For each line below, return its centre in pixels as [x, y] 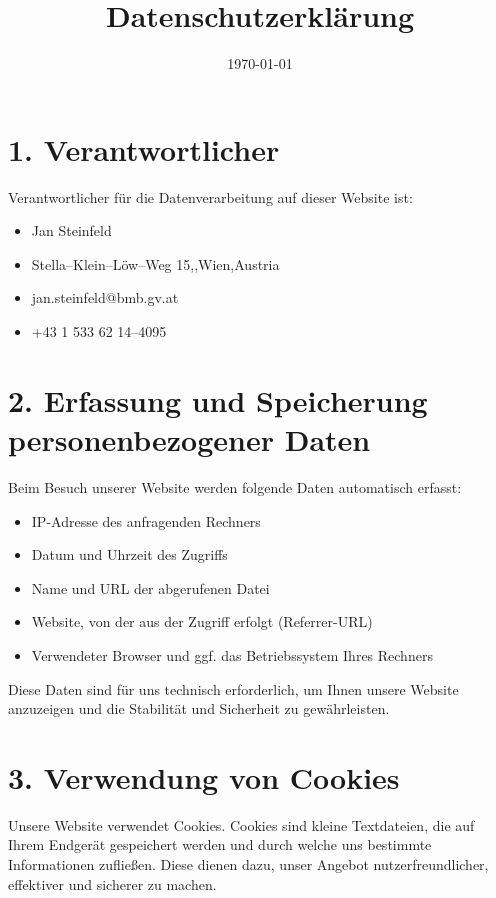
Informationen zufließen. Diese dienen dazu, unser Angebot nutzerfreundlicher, [248, 864]
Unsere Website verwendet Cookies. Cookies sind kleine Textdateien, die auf [241, 824]
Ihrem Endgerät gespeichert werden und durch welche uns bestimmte [220, 844]
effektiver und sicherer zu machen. [112, 883]
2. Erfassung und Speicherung [218, 399]
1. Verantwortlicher [144, 148]
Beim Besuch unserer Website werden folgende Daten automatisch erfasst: [235, 486]
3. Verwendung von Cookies [204, 776]
